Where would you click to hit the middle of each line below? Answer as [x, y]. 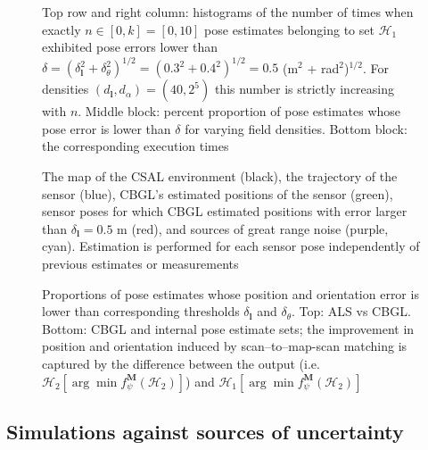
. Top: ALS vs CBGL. [351, 311]
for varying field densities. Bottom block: [296, 128]
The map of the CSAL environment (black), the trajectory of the [220, 176]
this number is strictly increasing [304, 89]
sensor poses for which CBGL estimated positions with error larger [225, 211]
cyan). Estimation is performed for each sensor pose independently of [231, 246]
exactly [62, 29]
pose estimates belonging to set [289, 29]
